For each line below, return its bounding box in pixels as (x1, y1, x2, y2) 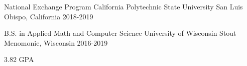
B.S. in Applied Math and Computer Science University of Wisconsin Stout (4, 28, 236, 38)
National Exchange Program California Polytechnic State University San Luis (4, 1, 243, 11)
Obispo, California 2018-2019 (4, 11, 93, 21)
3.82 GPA (4, 54, 34, 65)
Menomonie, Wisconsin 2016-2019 (4, 37, 108, 48)
